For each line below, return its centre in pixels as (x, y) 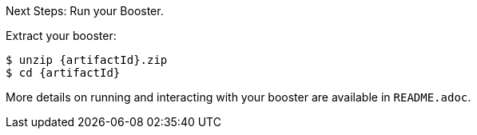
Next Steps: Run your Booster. (85, 11)
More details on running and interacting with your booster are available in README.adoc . (238, 97)
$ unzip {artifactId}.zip (87, 60)
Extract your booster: (61, 36)
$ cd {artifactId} (63, 73)
